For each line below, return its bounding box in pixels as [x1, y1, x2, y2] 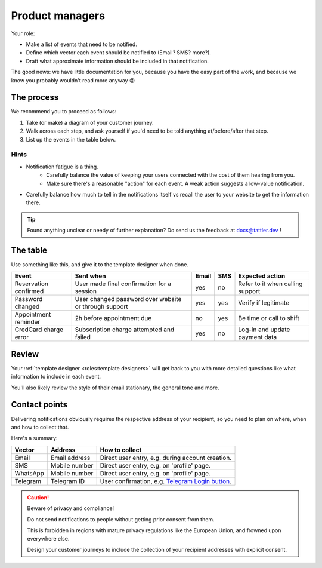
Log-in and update [238, 326, 290, 334]
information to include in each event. [11, 373, 101, 380]
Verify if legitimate [238, 299, 289, 307]
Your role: [11, 30, 35, 37]
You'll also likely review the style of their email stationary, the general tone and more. [11, 384, 220, 391]
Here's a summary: [11, 435, 58, 442]
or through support [75, 302, 128, 311]
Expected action [238, 272, 286, 280]
